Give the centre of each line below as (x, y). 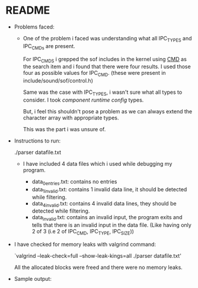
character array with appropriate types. (71, 118)
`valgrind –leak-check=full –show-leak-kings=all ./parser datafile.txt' (98, 255)
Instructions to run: (37, 141)
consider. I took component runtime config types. (83, 100)
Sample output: (33, 278)
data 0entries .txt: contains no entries (74, 182)
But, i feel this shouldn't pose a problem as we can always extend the (108, 111)
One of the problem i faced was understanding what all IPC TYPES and (107, 39)
